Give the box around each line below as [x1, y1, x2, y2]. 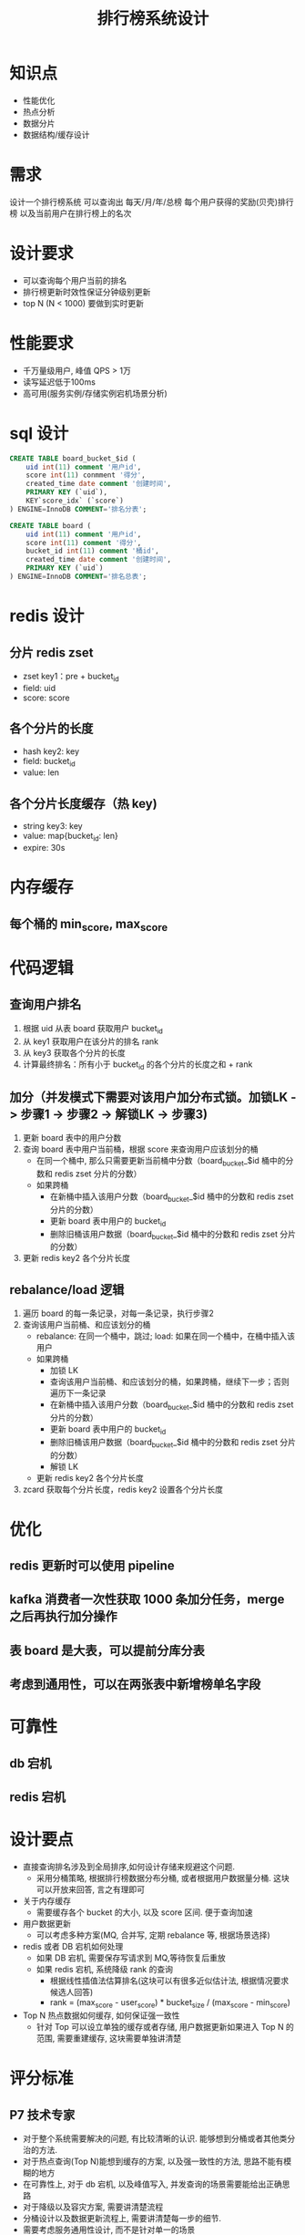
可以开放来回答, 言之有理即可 [36, 1884, 146, 1895]
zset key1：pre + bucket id [22, 670, 120, 684]
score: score [22, 692, 70, 703]
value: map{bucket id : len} [22, 831, 118, 843]
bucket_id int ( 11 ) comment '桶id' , [25, 546, 159, 556]
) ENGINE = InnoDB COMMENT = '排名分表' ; [9, 504, 147, 513]
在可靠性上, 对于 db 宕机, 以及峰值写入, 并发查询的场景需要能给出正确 [22, 2178, 282, 2189]
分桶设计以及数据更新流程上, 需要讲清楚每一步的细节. [22, 2212, 221, 2223]
